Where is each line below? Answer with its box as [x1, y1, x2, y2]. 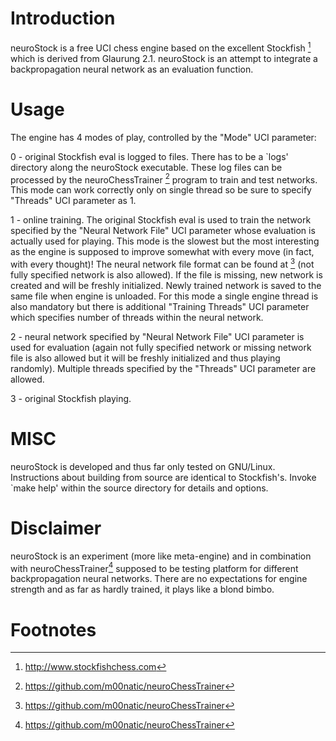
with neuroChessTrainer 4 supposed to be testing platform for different [10, 560, 299, 574]
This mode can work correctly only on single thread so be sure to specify [10, 184, 312, 196]
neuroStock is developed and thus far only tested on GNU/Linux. [10, 460, 276, 472]
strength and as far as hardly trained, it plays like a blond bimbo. [10, 583, 275, 596]
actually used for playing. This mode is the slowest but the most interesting [10, 235, 320, 247]
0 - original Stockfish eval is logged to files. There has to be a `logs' [10, 150, 289, 162]
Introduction [10, 7, 116, 30]
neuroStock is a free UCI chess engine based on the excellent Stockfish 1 [10, 40, 312, 54]
